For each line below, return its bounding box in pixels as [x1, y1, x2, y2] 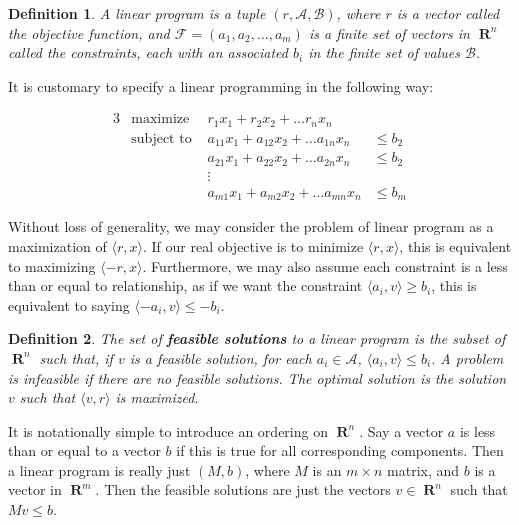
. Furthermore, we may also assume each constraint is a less [142, 255, 508, 276]
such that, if [39, 347, 113, 368]
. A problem [431, 347, 504, 368]
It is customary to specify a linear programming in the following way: [8, 75, 434, 96]
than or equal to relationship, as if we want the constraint [8, 275, 363, 296]
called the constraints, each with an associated [8, 42, 288, 63]
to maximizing [8, 255, 96, 276]
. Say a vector [359, 420, 444, 441]
